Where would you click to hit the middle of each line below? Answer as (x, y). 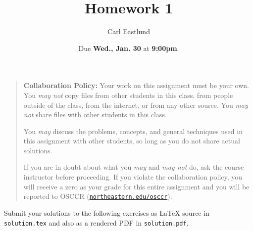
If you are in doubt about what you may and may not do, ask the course (134, 167)
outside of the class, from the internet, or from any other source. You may (136, 105)
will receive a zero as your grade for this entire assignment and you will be (136, 186)
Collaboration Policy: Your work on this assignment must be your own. (136, 85)
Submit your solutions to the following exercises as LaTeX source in (107, 212)
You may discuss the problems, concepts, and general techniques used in (133, 131)
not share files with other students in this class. (95, 115)
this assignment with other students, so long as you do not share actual (132, 141)
